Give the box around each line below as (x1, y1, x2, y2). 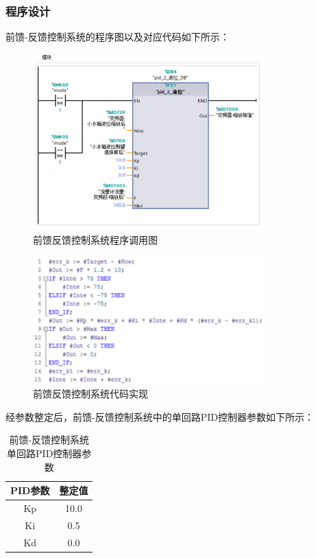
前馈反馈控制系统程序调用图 (33, 232, 158, 246)
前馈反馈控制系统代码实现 (33, 386, 148, 401)
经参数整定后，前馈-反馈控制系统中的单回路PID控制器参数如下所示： (5, 409, 314, 423)
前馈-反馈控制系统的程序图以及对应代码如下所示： (5, 30, 230, 44)
